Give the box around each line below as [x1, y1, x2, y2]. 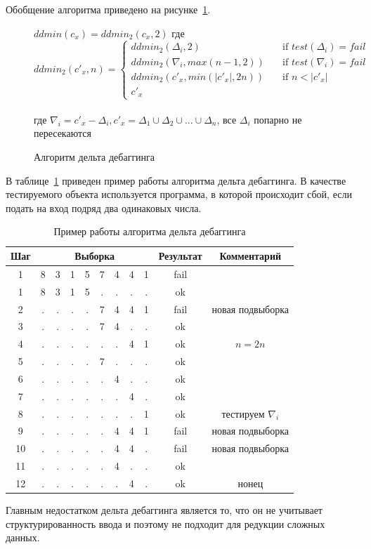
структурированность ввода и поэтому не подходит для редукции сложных [6, 516, 325, 531]
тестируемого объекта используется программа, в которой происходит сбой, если [6, 187, 352, 201]
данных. [6, 530, 40, 545]
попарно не [254, 112, 302, 126]
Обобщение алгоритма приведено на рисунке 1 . [6, 2, 211, 16]
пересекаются [34, 126, 91, 140]
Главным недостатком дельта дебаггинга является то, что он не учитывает [6, 503, 323, 517]
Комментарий [219, 249, 282, 263]
